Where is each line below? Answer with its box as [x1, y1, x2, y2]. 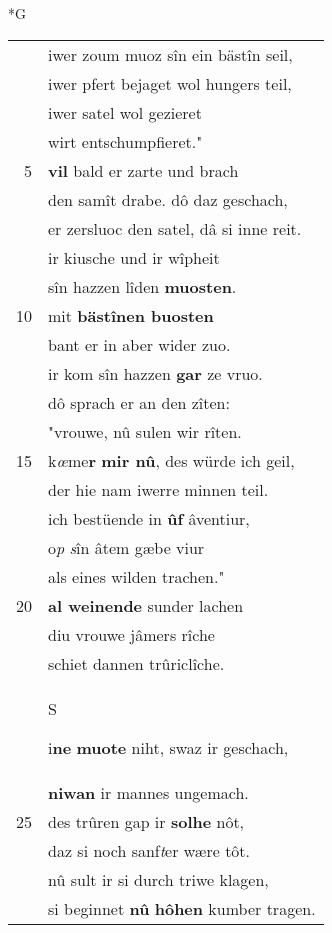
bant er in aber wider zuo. [48, 332, 231, 356]
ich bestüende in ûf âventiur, [48, 506, 250, 530]
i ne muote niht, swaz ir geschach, [48, 735, 289, 759]
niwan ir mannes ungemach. [48, 780, 249, 804]
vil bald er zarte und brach [48, 158, 239, 182]
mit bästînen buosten [48, 303, 214, 327]
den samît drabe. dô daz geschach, [48, 187, 288, 211]
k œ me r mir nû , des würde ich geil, [48, 448, 295, 472]
